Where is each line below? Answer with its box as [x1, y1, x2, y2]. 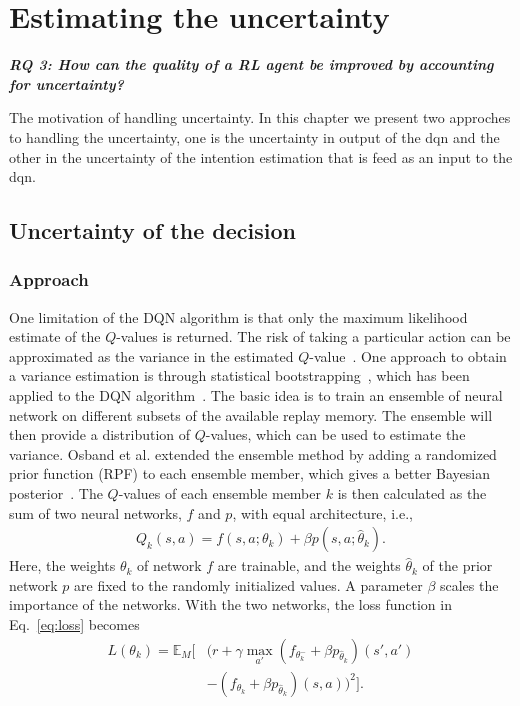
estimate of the [9, 326, 101, 347]
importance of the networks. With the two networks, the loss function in [9, 594, 452, 615]
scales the [439, 574, 499, 595]
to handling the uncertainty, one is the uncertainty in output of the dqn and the [9, 126, 500, 147]
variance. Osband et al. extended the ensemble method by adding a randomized [9, 443, 497, 464]
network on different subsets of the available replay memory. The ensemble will [9, 404, 493, 425]
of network [137, 555, 202, 576]
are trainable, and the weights [217, 555, 401, 576]
